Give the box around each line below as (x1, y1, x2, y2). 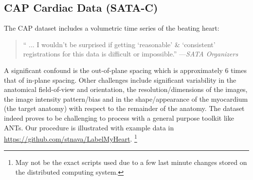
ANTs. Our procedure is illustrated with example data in (4, 122, 174, 132)
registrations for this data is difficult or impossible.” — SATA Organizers (23, 49, 238, 59)
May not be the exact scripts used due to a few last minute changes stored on (15, 157, 247, 167)
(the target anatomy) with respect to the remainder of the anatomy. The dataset (4, 103, 245, 113)
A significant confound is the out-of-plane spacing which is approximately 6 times (4, 65, 247, 75)
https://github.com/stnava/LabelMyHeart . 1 (4, 132, 137, 144)
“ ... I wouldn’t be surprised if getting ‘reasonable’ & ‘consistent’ (23, 39, 216, 49)
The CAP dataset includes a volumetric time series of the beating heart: (4, 23, 219, 33)
